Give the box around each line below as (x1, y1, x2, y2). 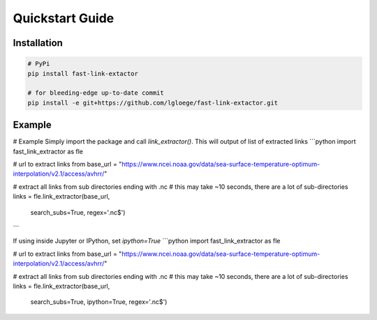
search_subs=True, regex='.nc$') (30, 208, 126, 216)
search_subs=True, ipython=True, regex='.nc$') (30, 298, 168, 306)
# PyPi (27, 60, 50, 68)
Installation (13, 37, 63, 49)
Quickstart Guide (13, 10, 114, 26)
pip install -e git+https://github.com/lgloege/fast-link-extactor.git (27, 98, 279, 107)
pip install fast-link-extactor (27, 70, 139, 77)
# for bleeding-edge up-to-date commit (27, 89, 164, 97)
